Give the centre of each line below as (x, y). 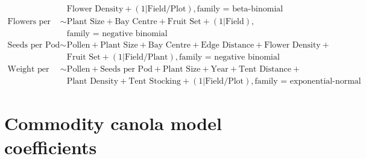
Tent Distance (265, 70)
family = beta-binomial (240, 9)
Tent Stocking (155, 82)
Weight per (28, 70)
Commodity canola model (113, 123)
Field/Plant (146, 58)
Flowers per (29, 22)
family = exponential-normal (308, 82)
